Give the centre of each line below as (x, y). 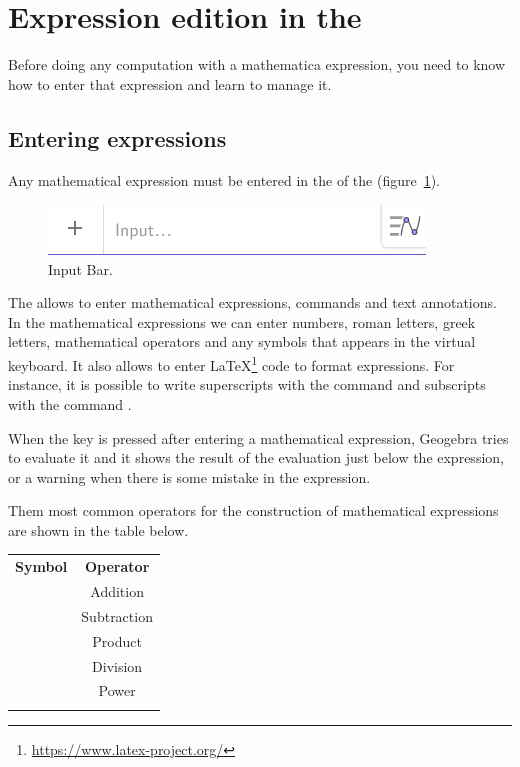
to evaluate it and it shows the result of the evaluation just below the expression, (256, 457)
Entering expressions (117, 137)
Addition (117, 591)
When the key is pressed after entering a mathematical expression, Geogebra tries (258, 437)
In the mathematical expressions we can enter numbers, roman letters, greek (242, 321)
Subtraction (117, 615)
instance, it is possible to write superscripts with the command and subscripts (247, 384)
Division (117, 665)
